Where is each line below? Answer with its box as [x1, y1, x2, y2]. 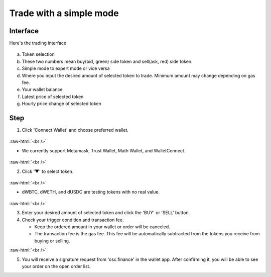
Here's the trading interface [9, 40, 67, 46]
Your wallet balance [22, 86, 63, 93]
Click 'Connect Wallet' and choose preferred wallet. [22, 127, 129, 133]
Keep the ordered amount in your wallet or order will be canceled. [34, 224, 170, 230]
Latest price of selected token [22, 94, 84, 100]
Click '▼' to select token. [22, 168, 74, 174]
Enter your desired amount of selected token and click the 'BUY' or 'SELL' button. [22, 210, 190, 216]
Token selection [22, 51, 55, 57]
